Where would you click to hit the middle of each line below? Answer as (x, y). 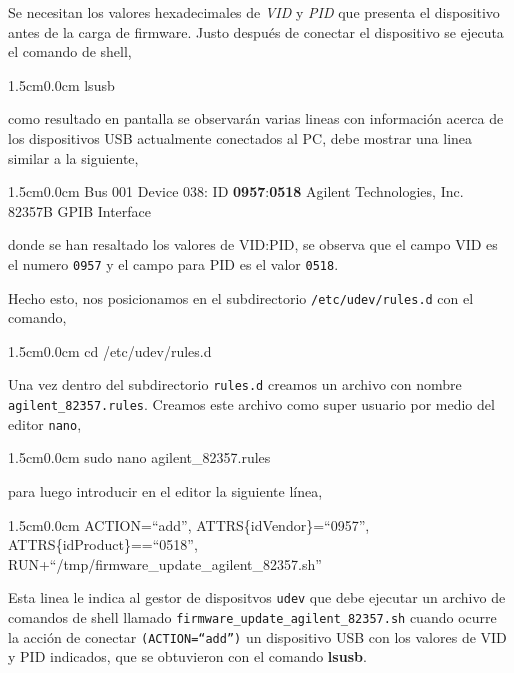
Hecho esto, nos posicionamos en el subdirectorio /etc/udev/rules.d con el (241, 297)
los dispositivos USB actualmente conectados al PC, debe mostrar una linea (240, 137)
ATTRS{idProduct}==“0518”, (103, 544)
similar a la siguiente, (73, 157)
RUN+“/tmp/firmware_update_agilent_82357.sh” (165, 563)
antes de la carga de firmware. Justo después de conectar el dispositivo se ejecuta (256, 31)
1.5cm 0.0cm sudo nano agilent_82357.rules (139, 457)
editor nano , (45, 423)
